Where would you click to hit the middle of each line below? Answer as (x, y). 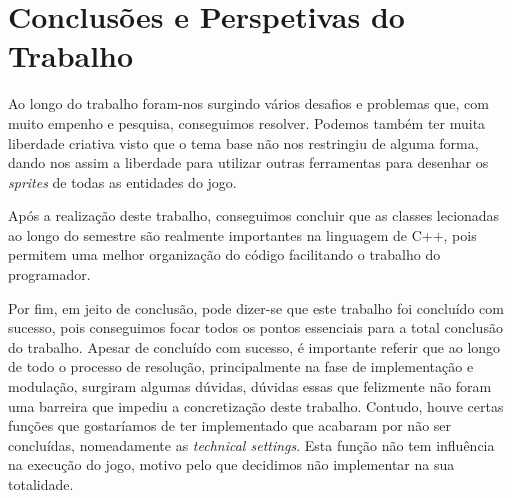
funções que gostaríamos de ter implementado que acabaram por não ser (230, 425)
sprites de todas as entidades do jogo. (122, 181)
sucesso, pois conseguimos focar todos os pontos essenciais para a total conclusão (255, 327)
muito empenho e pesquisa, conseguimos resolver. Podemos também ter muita (247, 122)
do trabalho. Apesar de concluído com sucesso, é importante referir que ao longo (254, 346)
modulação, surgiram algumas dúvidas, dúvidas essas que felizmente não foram (250, 386)
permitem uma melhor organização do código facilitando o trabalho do (224, 254)
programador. (49, 274)
